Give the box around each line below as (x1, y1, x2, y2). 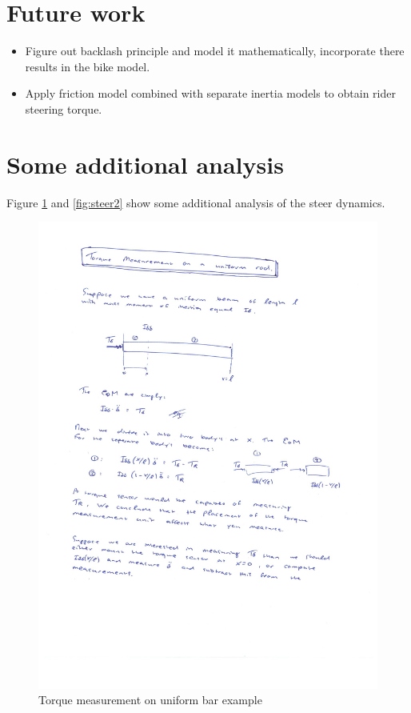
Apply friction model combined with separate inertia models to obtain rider (25, 85, 396, 102)
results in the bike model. (25, 58, 150, 74)
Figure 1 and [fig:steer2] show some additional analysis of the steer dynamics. (6, 194, 385, 210)
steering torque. (25, 100, 102, 117)
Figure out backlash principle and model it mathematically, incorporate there (25, 42, 405, 59)
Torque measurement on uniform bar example (38, 691, 262, 708)
